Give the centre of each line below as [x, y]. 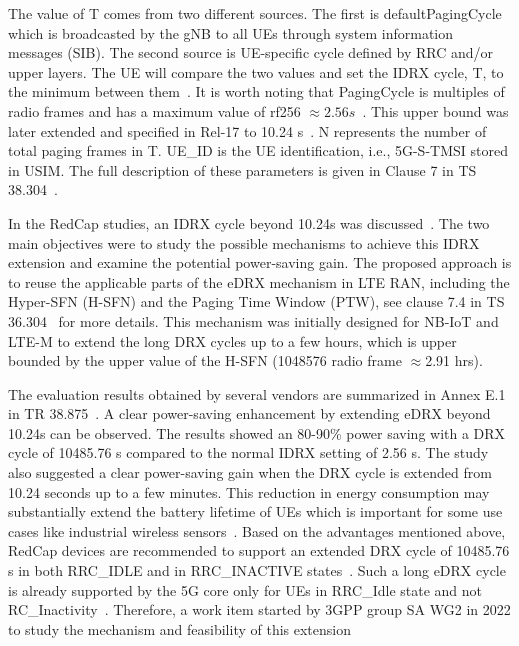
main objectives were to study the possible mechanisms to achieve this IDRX [244, 242]
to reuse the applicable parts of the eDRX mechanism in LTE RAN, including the [259, 281]
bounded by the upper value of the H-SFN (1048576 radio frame [205, 360]
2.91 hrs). [454, 360]
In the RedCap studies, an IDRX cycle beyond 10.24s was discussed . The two [249, 222]
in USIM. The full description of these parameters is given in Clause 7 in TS [242, 169]
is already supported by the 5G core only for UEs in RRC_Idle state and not [245, 589]
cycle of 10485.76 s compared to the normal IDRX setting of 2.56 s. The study [248, 452]
